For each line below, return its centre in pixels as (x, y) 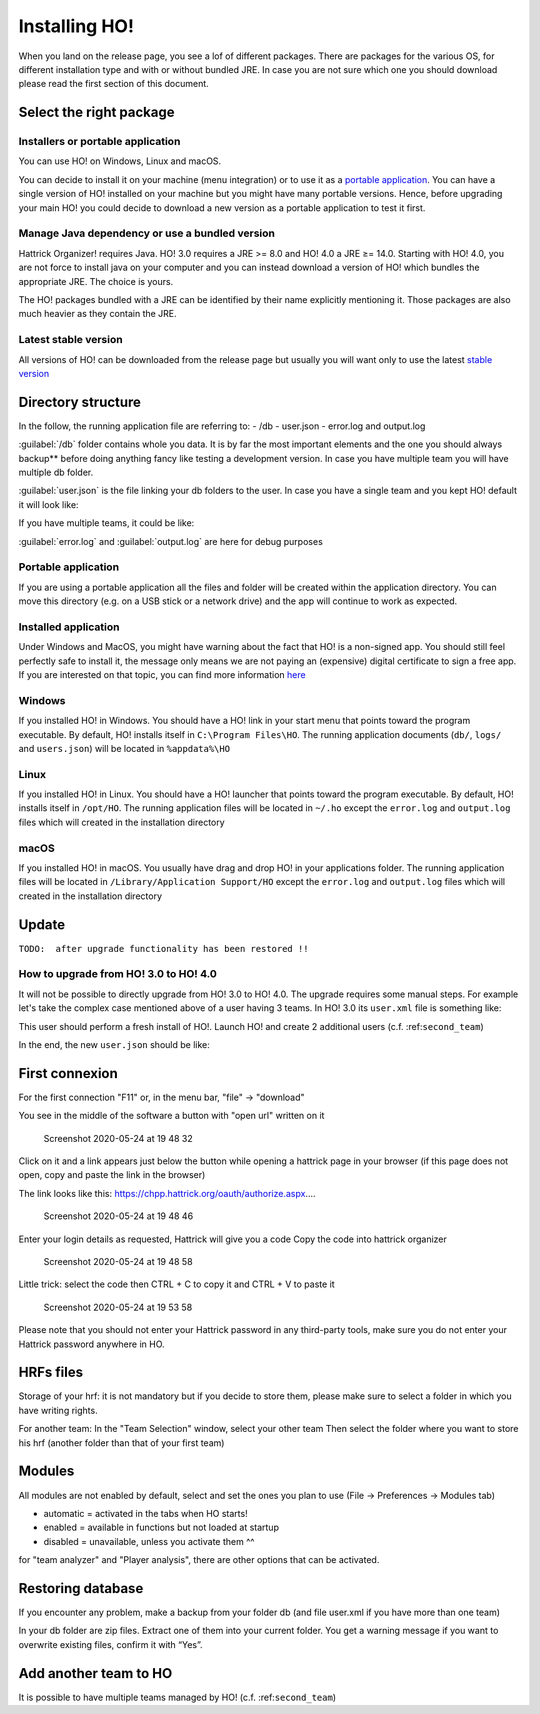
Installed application (69, 627)
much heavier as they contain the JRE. (97, 314)
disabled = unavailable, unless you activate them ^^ (149, 1541)
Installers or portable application (99, 142)
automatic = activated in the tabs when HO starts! (146, 1513)
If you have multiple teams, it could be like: (106, 523)
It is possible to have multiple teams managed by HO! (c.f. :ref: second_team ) (177, 1697)
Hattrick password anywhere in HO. (91, 1344)
